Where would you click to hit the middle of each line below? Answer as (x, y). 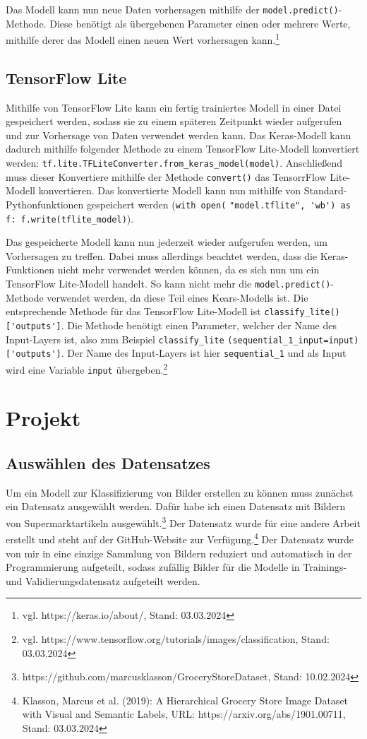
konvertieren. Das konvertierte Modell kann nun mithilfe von (170, 190)
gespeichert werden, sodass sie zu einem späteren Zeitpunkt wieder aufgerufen (174, 121)
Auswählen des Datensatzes (108, 463)
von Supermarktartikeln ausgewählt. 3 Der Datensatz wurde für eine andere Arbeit (183, 522)
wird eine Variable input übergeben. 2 (87, 368)
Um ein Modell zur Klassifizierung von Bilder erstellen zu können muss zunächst (180, 492)
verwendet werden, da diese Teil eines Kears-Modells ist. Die (178, 297)
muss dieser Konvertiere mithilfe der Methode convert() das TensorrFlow (166, 176)
